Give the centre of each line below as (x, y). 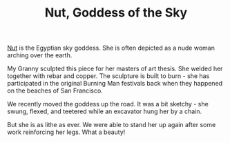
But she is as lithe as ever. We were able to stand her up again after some (112, 125)
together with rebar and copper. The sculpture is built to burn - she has (108, 76)
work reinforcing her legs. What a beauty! (66, 132)
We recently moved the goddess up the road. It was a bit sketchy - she (108, 104)
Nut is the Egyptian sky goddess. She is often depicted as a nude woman (111, 48)
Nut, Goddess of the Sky (116, 13)
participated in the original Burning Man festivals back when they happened (115, 84)
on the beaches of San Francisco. (55, 90)
